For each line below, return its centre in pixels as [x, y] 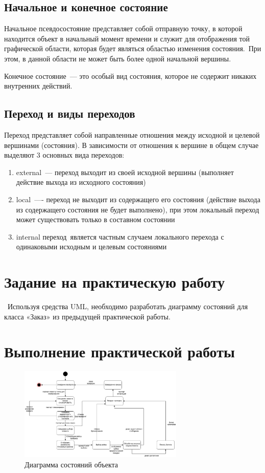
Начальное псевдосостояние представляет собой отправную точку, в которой [123, 28]
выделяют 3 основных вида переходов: [64, 155]
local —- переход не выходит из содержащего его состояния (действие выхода [138, 199]
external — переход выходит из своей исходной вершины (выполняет [125, 172]
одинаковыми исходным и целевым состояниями [91, 246]
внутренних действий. [38, 86]
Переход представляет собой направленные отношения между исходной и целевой [132, 134]
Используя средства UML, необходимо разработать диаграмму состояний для [128, 306]
